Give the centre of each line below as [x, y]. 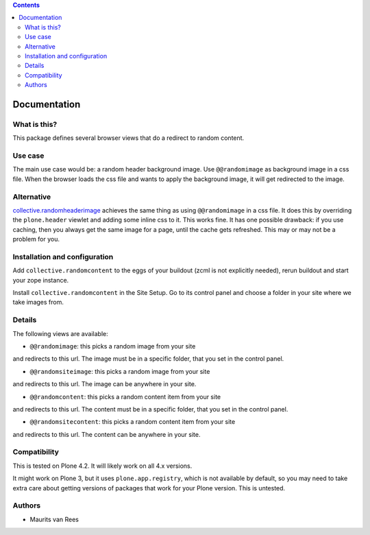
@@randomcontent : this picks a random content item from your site [125, 396]
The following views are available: [61, 333]
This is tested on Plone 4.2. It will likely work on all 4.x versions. [102, 466]
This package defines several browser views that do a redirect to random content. [128, 138]
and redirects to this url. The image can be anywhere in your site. [104, 384]
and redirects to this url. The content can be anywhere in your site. [107, 434]
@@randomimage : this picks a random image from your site [113, 346]
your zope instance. [41, 280]
